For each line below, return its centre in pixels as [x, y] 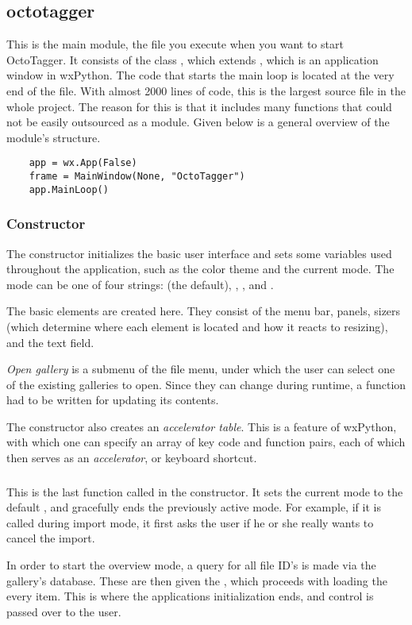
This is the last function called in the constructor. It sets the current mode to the [205, 491]
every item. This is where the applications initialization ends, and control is [190, 596]
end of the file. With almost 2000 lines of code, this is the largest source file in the [206, 90]
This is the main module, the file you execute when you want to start [175, 44]
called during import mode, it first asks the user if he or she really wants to [190, 522]
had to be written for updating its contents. [113, 400]
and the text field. [50, 342]
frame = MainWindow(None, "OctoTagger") [137, 177]
